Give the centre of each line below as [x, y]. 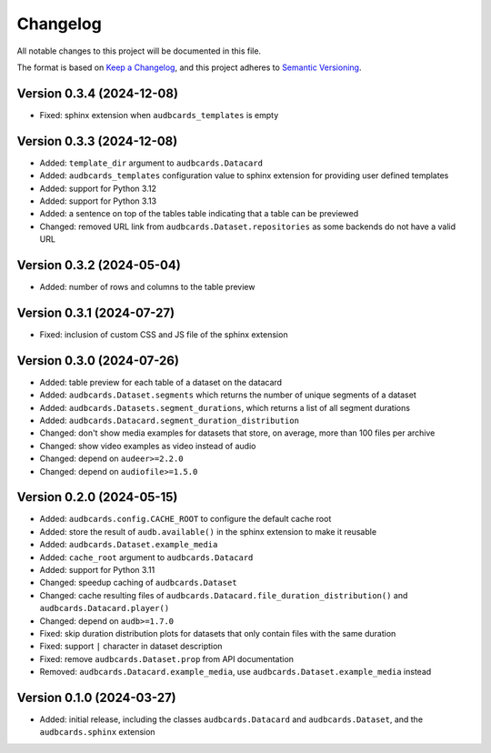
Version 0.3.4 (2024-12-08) [98, 93]
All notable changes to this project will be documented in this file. [139, 51]
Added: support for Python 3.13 [98, 201]
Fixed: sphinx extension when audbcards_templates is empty [159, 115]
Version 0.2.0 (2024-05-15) [97, 497]
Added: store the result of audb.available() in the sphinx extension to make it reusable [208, 531]
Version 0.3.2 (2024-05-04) [99, 265]
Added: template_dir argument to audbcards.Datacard [151, 163]
